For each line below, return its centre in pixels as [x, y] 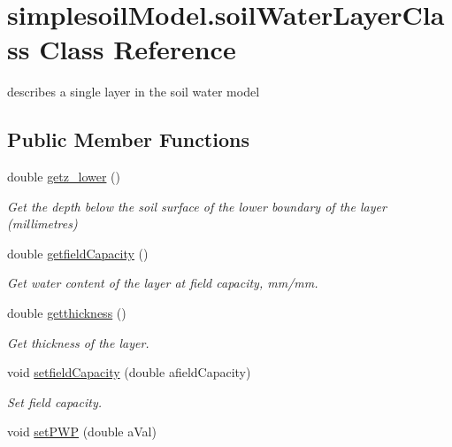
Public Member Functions [128, 139]
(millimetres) [42, 223]
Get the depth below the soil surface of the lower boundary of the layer [197, 206]
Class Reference [138, 49]
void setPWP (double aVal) [82, 432]
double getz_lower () [64, 177]
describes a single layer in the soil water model [134, 92]
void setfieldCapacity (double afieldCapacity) [129, 372]
